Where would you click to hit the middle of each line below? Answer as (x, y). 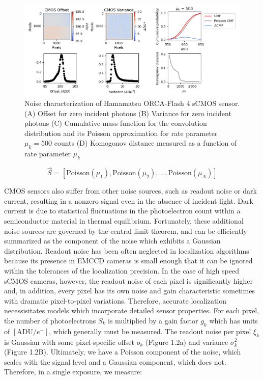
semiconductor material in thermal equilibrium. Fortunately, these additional (124, 220)
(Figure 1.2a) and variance (187, 342)
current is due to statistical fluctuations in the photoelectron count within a (122, 211)
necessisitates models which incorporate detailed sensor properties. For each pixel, (132, 310)
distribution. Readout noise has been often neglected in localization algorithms (127, 250)
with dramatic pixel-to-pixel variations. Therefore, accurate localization (115, 300)
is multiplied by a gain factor (153, 320)
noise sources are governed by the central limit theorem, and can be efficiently (126, 230)
